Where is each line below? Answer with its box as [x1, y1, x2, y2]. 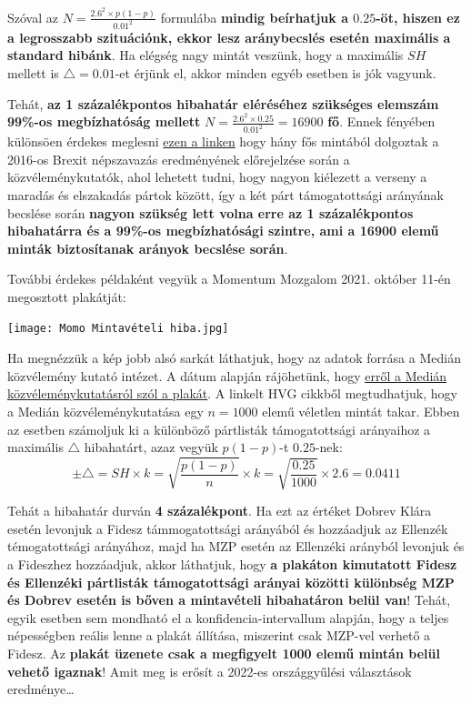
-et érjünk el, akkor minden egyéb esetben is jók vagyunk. [115, 64, 436, 82]
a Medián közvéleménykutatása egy [7, 401, 204, 420]
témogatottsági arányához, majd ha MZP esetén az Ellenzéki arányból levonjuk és [7, 537, 465, 556]
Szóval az [7, 7, 58, 26]
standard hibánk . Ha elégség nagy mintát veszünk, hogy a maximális [7, 45, 404, 65]
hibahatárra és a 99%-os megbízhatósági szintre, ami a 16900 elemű [7, 221, 439, 240]
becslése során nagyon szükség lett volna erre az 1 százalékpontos [7, 203, 414, 222]
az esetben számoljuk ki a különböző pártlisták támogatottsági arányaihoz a [7, 419, 431, 438]
